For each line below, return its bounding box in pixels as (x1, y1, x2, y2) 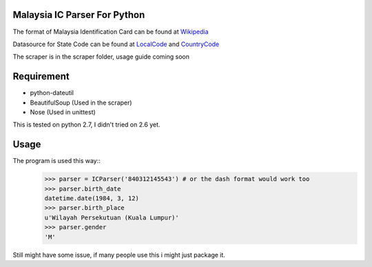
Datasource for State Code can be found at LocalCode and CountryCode (12, 40, 220, 48)
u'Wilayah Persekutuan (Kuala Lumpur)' (44, 213, 179, 222)
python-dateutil (30, 89, 74, 97)
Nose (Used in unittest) (30, 107, 96, 116)
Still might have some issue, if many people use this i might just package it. (12, 250, 225, 259)
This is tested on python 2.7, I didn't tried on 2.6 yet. (12, 120, 161, 129)
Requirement (12, 71, 70, 83)
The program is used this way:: (12, 157, 101, 165)
